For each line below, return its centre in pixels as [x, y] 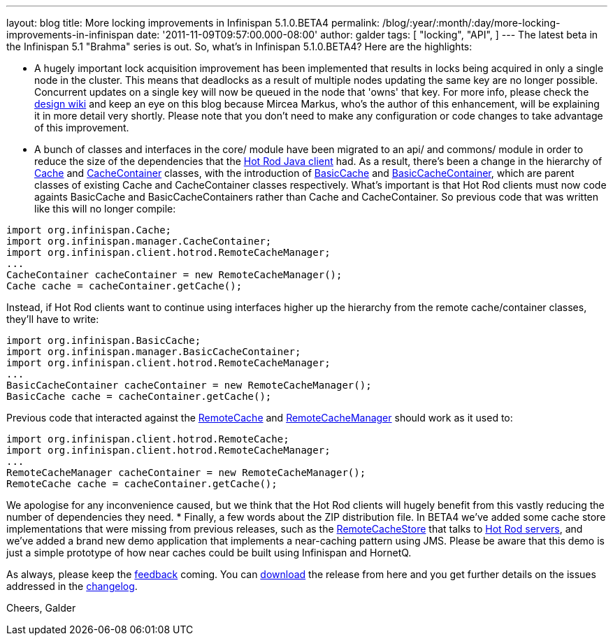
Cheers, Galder [41, 608]
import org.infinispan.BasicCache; [104, 340]
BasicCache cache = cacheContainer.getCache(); [139, 396]
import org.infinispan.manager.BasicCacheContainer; [154, 352]
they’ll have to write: [53, 319]
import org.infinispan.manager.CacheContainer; [139, 241]
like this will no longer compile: [105, 209]
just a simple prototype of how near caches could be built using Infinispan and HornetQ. [209, 553]
